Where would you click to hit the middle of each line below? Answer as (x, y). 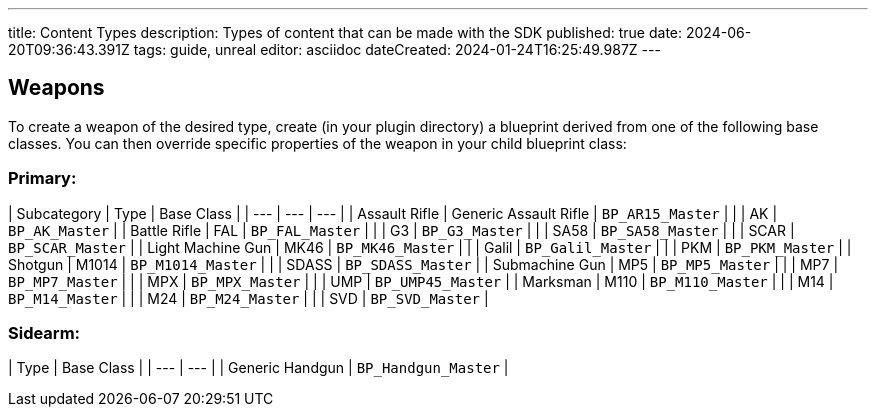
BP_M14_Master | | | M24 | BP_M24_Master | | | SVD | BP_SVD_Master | (248, 298)
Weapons (56, 88)
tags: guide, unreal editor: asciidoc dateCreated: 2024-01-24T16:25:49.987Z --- (397, 49)
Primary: (42, 178)
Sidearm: (44, 332)
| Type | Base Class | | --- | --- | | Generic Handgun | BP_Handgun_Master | (258, 368)
